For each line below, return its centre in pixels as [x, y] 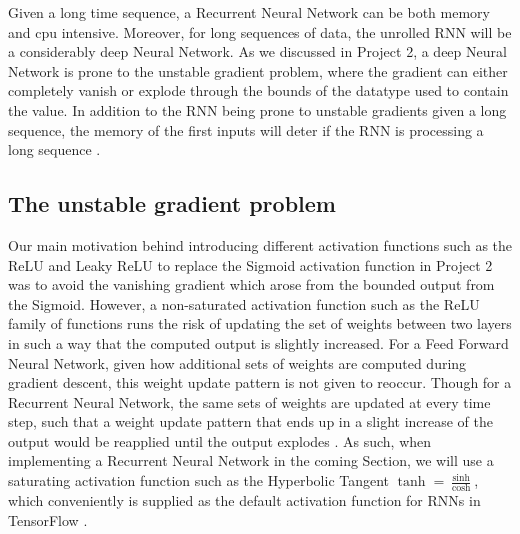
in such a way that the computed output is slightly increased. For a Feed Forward [258, 342]
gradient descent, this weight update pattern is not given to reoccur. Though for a [260, 382]
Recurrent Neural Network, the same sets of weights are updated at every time [249, 401]
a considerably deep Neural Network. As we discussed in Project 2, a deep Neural [257, 51]
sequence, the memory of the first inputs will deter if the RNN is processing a [246, 129]
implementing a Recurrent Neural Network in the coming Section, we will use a [251, 460]
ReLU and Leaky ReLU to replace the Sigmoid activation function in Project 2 [250, 264]
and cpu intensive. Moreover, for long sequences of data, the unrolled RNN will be [260, 31]
